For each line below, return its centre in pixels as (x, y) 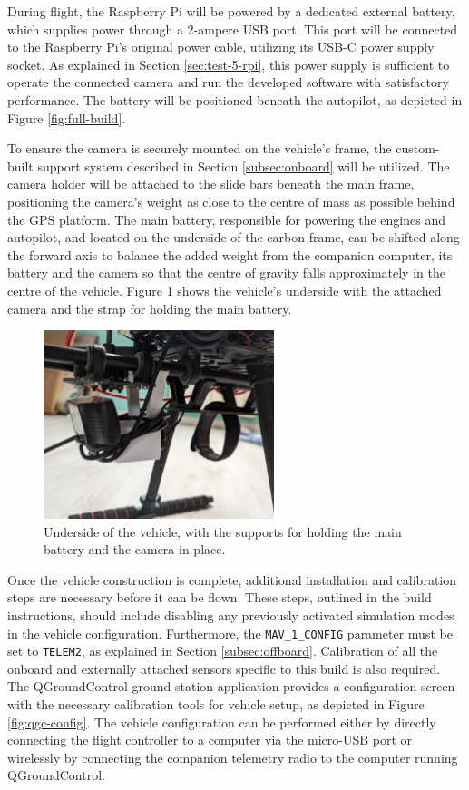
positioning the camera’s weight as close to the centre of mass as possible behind (231, 201)
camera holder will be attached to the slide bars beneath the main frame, (211, 184)
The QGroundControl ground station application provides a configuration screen (231, 686)
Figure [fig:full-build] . (67, 117)
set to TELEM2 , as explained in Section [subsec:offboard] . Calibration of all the (223, 651)
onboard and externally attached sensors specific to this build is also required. (224, 668)
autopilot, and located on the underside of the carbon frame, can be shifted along (234, 237)
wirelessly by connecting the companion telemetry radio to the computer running (233, 757)
